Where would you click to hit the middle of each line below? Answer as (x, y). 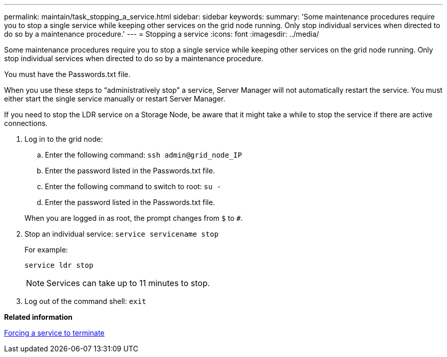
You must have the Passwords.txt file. (67, 74)
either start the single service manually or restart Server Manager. (115, 99)
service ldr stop (59, 265)
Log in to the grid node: (64, 139)
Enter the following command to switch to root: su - (133, 186)
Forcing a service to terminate (54, 333)
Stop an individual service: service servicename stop (122, 234)
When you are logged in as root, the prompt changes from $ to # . (134, 218)
